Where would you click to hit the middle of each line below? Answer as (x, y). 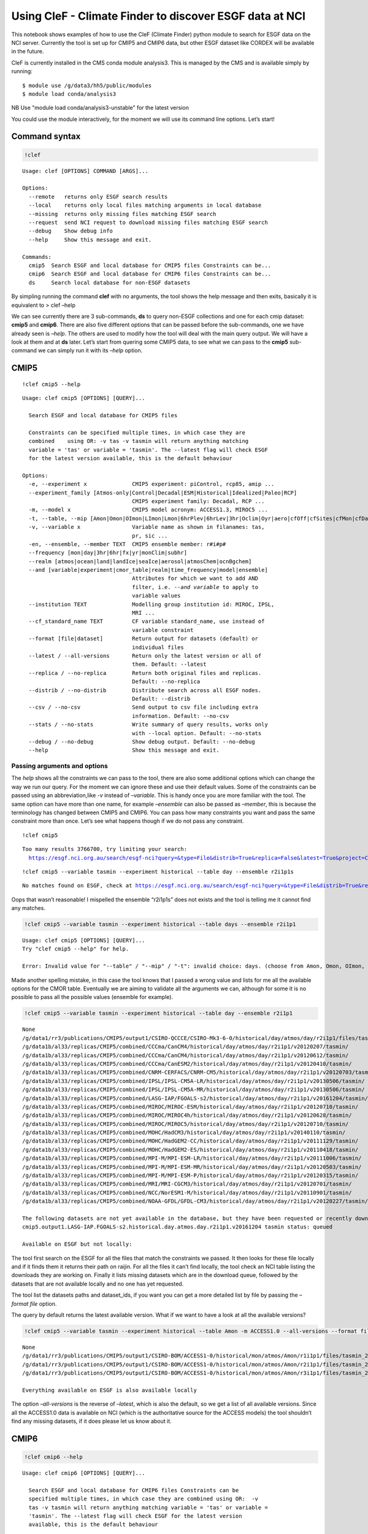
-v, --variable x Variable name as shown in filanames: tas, (147, 527)
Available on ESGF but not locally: (77, 1244)
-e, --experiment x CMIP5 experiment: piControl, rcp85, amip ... (151, 484)
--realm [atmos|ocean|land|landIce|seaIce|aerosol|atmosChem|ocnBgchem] (140, 561)
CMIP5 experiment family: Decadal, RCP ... (198, 501)
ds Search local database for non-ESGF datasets (109, 283)
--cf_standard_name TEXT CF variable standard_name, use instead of (147, 622)
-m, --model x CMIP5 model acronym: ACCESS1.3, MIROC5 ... (148, 510)
